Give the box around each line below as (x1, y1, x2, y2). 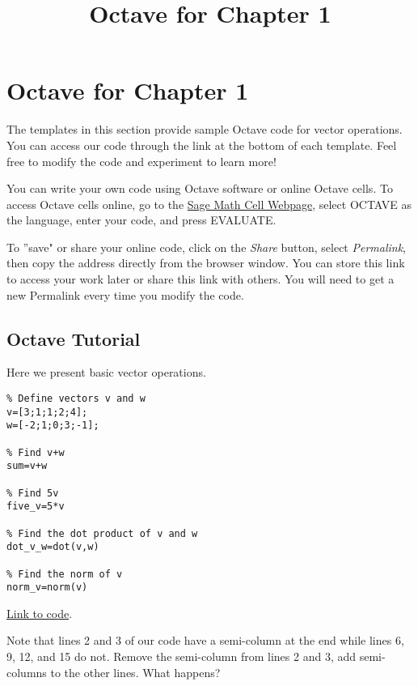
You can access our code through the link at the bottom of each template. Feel (6, 136, 397, 153)
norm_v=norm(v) (6, 582, 88, 594)
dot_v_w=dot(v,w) (6, 541, 99, 553)
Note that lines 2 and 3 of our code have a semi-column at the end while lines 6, (6, 632, 404, 649)
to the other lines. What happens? (50, 663, 221, 680)
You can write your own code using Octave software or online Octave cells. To (6, 180, 393, 197)
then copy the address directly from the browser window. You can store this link (6, 254, 405, 271)
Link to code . (6, 604, 73, 621)
